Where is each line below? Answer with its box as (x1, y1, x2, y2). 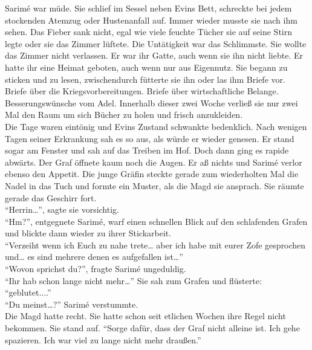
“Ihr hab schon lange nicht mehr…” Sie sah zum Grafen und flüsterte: (5, 274, 262, 287)
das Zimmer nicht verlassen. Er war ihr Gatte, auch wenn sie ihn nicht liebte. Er (5, 49, 303, 62)
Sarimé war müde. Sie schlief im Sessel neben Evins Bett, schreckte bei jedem (5, 2, 292, 14)
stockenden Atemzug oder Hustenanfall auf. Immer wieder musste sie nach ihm (5, 13, 297, 26)
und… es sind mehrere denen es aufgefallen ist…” (5, 250, 183, 263)
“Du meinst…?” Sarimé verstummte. (5, 297, 138, 310)
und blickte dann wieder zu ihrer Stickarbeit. (5, 227, 172, 239)
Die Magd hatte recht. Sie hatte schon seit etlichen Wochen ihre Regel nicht (5, 309, 286, 322)
